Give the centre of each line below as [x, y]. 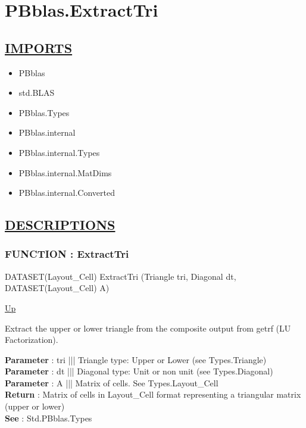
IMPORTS [39, 47]
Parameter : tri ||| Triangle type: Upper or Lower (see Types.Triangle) [136, 359]
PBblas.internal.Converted [67, 193]
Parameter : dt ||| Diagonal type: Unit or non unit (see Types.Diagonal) [139, 371]
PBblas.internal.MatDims [65, 172]
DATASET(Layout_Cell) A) [57, 288]
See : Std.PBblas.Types [49, 418]
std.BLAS [37, 93]
